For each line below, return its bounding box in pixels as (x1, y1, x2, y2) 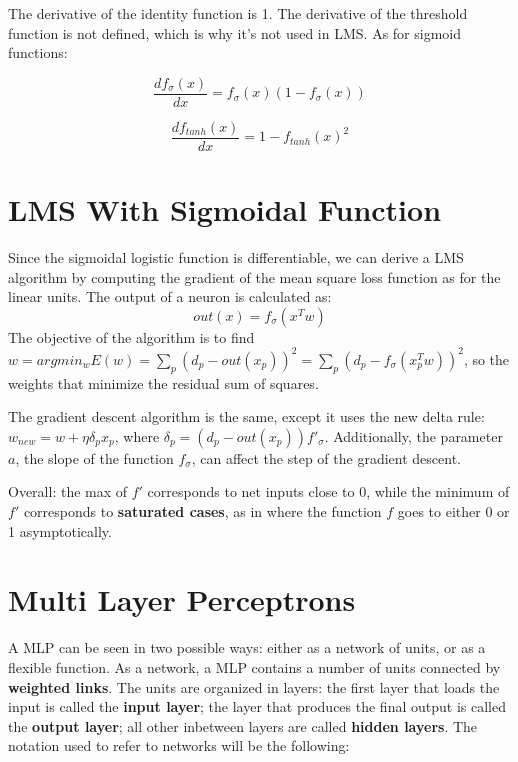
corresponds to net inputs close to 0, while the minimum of (147, 481, 510, 502)
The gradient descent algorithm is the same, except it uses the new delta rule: (8, 406, 485, 427)
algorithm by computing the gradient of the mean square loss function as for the (8, 266, 501, 287)
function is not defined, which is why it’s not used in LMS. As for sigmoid (8, 22, 461, 43)
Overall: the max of (8, 481, 128, 502)
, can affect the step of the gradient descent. (191, 447, 461, 468)
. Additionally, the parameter (324, 425, 503, 446)
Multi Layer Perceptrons (8, 579, 356, 620)
